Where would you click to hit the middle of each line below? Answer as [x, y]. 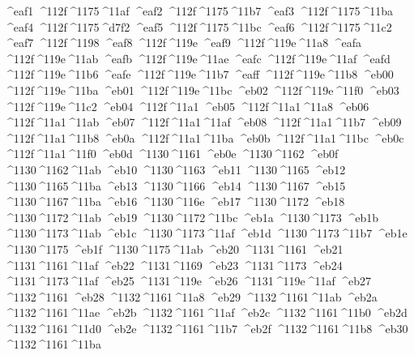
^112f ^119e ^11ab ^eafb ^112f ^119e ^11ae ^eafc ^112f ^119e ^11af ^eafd [197, 58]
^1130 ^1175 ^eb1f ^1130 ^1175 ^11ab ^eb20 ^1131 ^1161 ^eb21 [174, 248]
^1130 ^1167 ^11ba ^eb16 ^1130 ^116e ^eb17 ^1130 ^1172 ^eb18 [175, 201]
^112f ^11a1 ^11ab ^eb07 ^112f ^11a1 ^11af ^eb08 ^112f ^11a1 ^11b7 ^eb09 [203, 122]
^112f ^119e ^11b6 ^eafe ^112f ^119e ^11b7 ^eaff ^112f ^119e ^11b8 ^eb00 [199, 74]
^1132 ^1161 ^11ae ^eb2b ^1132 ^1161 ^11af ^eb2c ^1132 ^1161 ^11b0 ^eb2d [206, 312]
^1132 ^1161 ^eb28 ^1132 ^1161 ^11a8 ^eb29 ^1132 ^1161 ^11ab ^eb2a [191, 296]
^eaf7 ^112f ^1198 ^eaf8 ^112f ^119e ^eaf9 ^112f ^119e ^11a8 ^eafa [183, 43]
